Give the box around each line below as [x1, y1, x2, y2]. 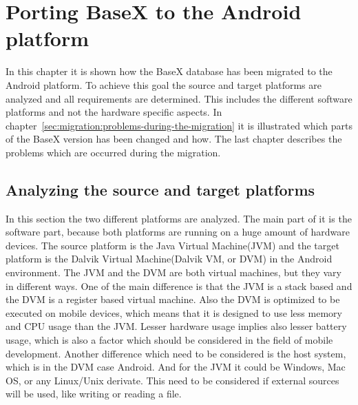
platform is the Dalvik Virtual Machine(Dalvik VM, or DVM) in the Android [6, 251, 333, 266]
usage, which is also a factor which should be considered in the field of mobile [6, 333, 333, 347]
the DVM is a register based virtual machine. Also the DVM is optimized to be [6, 292, 340, 307]
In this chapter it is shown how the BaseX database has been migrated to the [6, 64, 333, 79]
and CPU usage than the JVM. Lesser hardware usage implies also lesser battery [6, 319, 347, 333]
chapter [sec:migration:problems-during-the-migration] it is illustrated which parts [6, 118, 352, 132]
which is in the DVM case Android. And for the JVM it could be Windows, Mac [6, 360, 346, 374]
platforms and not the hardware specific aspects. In [6, 105, 222, 119]
